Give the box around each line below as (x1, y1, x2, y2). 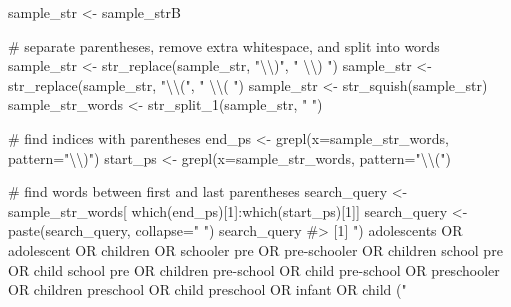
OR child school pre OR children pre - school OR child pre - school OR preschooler (8, 259, 500, 280)
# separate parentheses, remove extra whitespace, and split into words (8, 35, 440, 56)
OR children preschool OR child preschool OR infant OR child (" (8, 279, 407, 300)
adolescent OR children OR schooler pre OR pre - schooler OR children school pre (8, 239, 503, 260)
